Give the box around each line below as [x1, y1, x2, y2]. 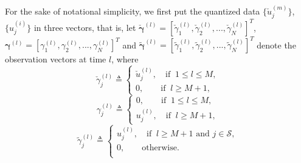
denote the [257, 38, 296, 51]
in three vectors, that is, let [33, 21, 136, 33]
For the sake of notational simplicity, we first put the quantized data [5, 4, 260, 17]
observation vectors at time [5, 53, 106, 65]
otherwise [142, 144, 177, 152]
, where [111, 53, 139, 65]
